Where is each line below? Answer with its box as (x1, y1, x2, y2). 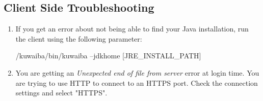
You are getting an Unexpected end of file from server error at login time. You (15, 67, 259, 78)
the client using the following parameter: (15, 33, 142, 44)
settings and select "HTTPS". (15, 87, 108, 98)
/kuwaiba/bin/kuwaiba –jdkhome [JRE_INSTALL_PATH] (15, 50, 201, 61)
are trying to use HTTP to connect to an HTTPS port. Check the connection (15, 77, 258, 88)
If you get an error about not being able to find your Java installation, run (15, 23, 249, 34)
